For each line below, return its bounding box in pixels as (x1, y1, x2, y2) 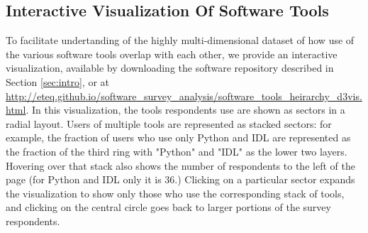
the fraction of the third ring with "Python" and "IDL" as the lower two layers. (6, 143, 347, 158)
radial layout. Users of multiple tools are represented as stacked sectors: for (6, 116, 332, 131)
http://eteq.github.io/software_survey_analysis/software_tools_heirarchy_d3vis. (6, 88, 362, 103)
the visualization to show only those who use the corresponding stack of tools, (6, 185, 345, 200)
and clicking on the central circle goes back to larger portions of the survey (6, 200, 331, 215)
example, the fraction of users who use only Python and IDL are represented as (6, 130, 351, 145)
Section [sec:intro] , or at (6, 74, 109, 89)
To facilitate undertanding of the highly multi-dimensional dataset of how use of (6, 33, 355, 48)
